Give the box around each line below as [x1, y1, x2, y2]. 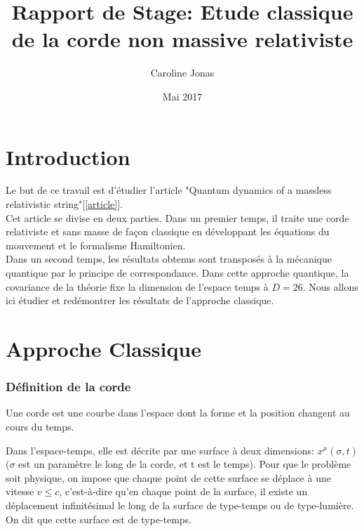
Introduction [6, 142, 130, 171]
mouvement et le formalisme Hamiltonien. [6, 237, 186, 252]
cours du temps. [6, 419, 74, 433]
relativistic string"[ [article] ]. [6, 197, 123, 211]
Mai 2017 [162, 88, 203, 103]
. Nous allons [302, 279, 358, 294]
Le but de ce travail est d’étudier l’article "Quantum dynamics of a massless [6, 183, 332, 197]
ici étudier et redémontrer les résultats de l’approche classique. [6, 293, 274, 308]
